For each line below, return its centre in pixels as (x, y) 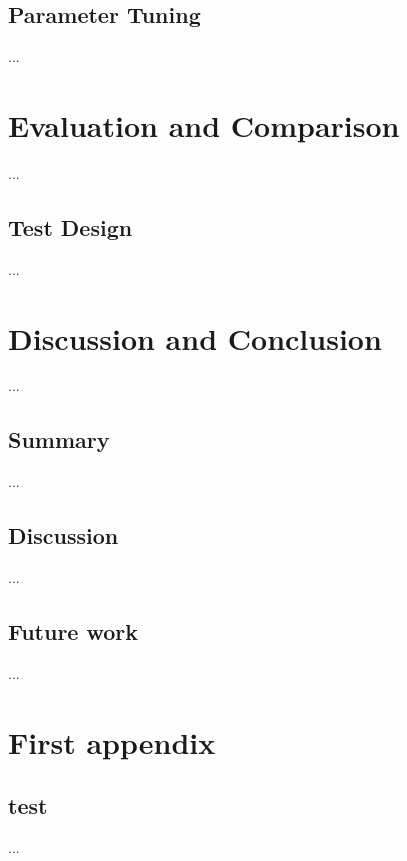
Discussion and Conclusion (195, 337)
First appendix (112, 741)
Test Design (70, 226)
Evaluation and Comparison (204, 124)
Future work (73, 631)
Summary (59, 439)
